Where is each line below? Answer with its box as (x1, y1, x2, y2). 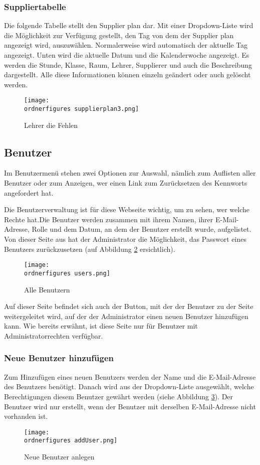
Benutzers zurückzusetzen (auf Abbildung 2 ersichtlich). (4, 243, 175, 254)
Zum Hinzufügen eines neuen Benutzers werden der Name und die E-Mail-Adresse (4, 371, 256, 382)
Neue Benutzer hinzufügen (4, 352, 114, 364)
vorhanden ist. (4, 411, 48, 421)
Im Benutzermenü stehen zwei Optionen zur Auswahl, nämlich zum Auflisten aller (4, 168, 256, 178)
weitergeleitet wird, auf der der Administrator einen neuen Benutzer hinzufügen (4, 311, 248, 321)
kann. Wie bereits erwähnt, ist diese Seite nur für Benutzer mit (4, 321, 198, 331)
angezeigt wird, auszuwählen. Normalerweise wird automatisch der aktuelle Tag (4, 40, 248, 50)
